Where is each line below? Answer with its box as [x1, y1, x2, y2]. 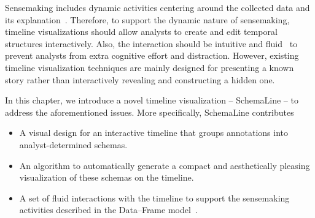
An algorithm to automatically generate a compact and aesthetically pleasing [19, 159, 310, 171]
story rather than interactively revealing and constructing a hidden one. [5, 73, 275, 86]
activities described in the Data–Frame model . [19, 203, 198, 216]
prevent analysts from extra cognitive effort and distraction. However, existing [5, 49, 299, 62]
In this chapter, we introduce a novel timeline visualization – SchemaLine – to [5, 94, 298, 107]
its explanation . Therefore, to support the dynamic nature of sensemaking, [5, 13, 290, 26]
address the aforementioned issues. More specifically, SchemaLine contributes [5, 105, 294, 118]
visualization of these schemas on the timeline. [19, 171, 194, 184]
